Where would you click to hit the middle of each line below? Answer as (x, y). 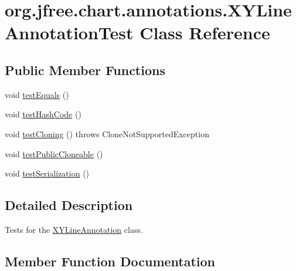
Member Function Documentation (110, 261)
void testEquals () (37, 94)
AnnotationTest (69, 33)
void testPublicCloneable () (54, 153)
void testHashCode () (43, 114)
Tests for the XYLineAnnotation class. (74, 229)
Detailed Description (69, 205)
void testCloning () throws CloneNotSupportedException (107, 133)
